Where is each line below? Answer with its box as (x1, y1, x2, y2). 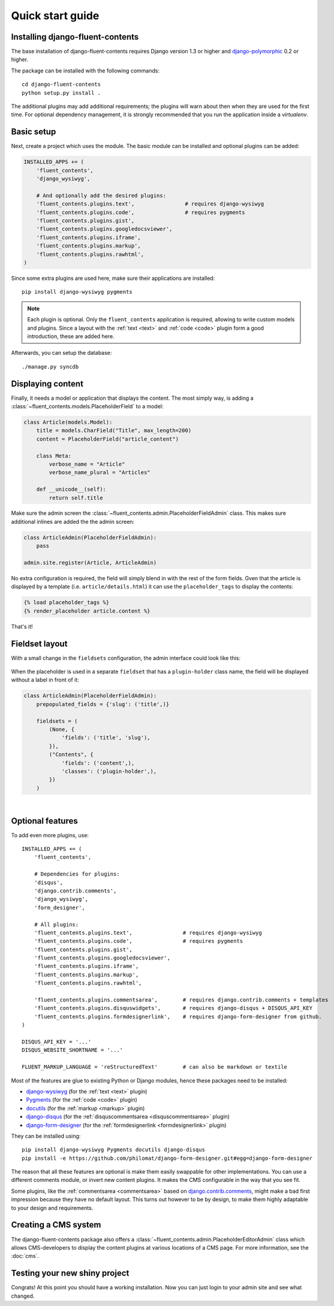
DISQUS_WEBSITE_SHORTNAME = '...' (22, 1046, 123, 1054)
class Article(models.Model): (23, 418, 113, 426)
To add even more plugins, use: (11, 831, 89, 839)
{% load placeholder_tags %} (23, 599, 110, 606)
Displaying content (11, 378, 84, 389)
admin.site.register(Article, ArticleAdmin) (23, 559, 157, 566)
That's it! (11, 623, 33, 630)
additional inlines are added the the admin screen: (11, 518, 135, 525)
